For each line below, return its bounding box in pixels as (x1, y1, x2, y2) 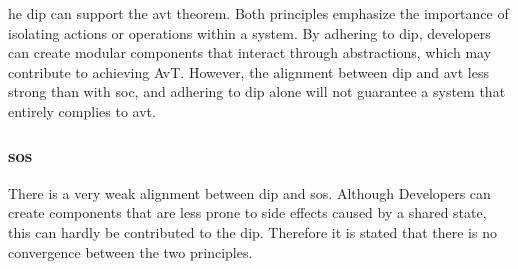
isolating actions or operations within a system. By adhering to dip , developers (8, 22, 491, 43)
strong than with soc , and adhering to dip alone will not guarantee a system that (8, 81, 506, 102)
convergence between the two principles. (8, 241, 253, 262)
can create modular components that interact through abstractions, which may (8, 42, 492, 63)
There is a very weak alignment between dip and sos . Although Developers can (8, 182, 491, 203)
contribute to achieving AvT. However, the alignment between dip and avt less (8, 61, 489, 82)
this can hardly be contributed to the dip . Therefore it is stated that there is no (8, 221, 497, 242)
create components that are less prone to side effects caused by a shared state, (8, 202, 487, 223)
